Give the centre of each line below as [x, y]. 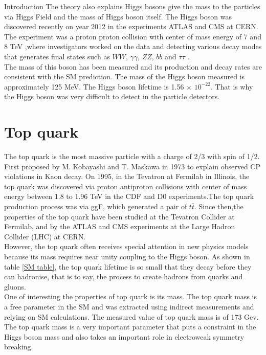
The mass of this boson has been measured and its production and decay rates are [133, 66]
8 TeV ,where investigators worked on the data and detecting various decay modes [133, 46]
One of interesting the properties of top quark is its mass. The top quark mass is [130, 296]
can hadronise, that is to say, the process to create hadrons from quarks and [124, 276]
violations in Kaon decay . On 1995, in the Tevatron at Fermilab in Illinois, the [127, 176]
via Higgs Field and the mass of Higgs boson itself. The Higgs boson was [118, 16]
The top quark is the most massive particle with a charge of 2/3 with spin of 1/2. [132, 156]
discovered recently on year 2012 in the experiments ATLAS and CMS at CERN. [131, 26]
